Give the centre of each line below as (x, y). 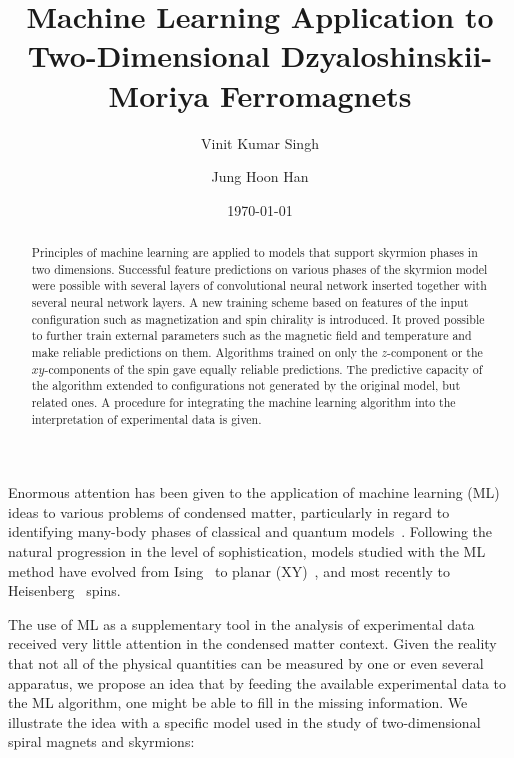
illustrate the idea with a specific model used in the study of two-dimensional (244, 721)
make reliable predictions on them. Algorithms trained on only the (204, 352)
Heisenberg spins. (64, 590)
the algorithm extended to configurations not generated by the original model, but (246, 385)
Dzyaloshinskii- (386, 55)
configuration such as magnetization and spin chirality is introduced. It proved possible (258, 318)
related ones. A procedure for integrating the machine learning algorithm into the (243, 401)
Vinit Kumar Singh (260, 142)
